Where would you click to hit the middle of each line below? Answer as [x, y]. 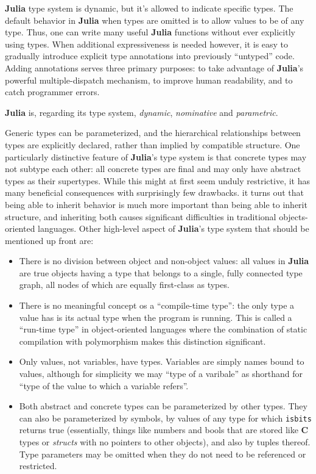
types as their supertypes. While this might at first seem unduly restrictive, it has [157, 180]
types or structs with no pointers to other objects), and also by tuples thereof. [165, 442]
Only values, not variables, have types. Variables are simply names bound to [162, 361]
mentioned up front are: [49, 240]
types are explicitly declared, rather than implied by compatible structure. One [153, 144]
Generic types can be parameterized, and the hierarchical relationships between [153, 133]
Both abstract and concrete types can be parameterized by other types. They [163, 406]
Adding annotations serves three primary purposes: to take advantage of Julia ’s [154, 67]
